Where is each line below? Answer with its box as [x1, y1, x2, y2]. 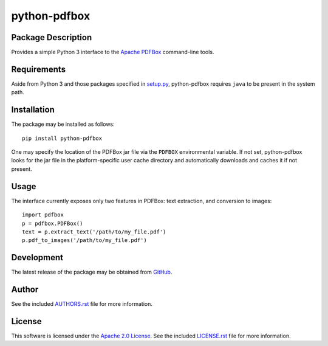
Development [11, 252, 64, 263]
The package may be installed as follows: [11, 120, 115, 128]
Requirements [11, 64, 66, 74]
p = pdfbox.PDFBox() [22, 220, 83, 227]
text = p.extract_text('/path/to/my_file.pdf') [22, 228, 166, 235]
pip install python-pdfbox [22, 134, 103, 142]
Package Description [11, 32, 92, 43]
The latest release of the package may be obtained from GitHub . [11, 268, 173, 276]
